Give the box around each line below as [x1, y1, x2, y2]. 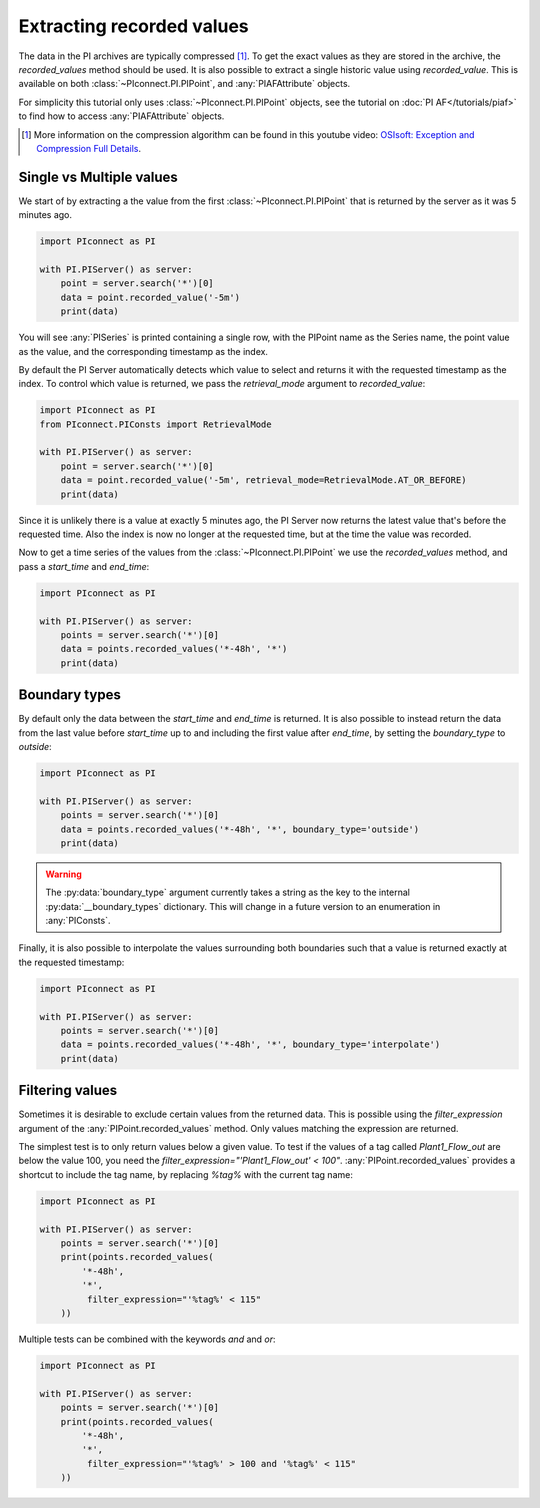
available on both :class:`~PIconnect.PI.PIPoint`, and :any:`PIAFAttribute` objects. [18, 78, 351, 90]
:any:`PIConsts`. [45, 915, 111, 927]
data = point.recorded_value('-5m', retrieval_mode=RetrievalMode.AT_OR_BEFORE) [60, 475, 467, 486]
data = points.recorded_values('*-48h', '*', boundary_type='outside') [60, 823, 420, 835]
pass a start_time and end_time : [18, 560, 150, 572]
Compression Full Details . [36, 142, 142, 154]
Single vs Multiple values [18, 168, 179, 185]
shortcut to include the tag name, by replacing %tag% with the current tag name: [18, 1168, 354, 1180]
